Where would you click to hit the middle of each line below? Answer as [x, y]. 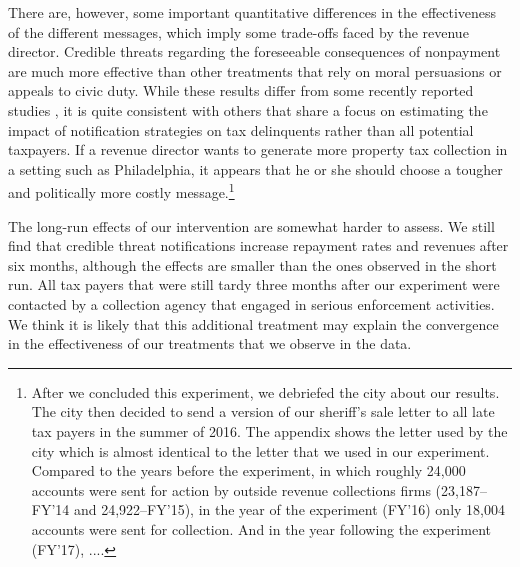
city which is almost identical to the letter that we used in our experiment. [260, 450]
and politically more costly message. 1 [121, 190]
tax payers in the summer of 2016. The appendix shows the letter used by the [269, 430]
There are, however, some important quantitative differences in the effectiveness [252, 12]
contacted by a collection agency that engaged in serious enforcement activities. [251, 303]
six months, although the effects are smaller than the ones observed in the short [252, 264]
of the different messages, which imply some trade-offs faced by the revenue [238, 31]
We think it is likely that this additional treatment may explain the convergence [253, 323]
